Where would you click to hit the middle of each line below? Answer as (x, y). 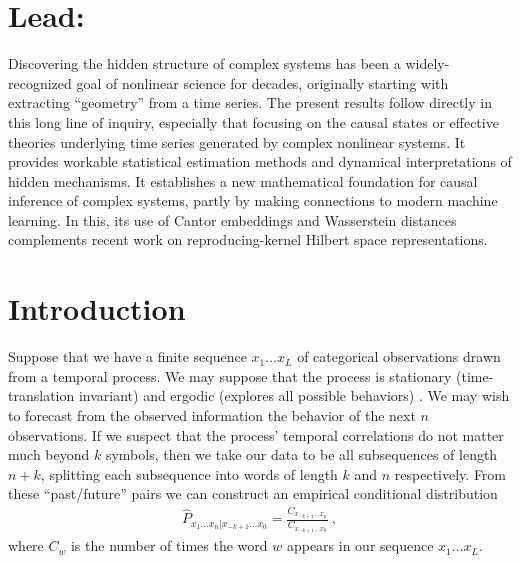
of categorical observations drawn (399, 356)
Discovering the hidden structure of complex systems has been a (204, 63)
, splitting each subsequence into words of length (189, 473)
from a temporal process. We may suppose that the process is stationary (230, 375)
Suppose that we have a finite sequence (127, 356)
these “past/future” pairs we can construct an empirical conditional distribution (253, 493)
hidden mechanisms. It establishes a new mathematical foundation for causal (243, 180)
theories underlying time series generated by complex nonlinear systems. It (237, 141)
